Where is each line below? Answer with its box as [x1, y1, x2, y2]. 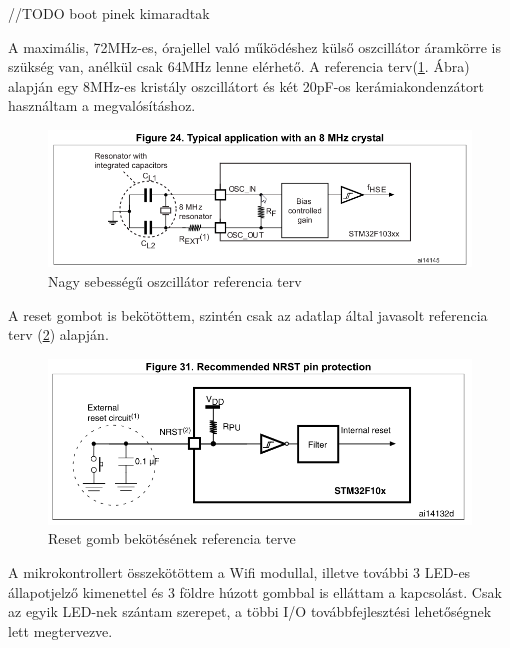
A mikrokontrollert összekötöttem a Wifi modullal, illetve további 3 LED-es [8, 562, 471, 583]
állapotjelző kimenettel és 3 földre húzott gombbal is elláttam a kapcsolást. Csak [8, 581, 502, 602]
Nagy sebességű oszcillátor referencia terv [48, 270, 302, 291]
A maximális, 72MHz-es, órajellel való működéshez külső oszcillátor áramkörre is [8, 36, 501, 57]
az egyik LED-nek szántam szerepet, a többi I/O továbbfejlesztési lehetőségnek [8, 601, 492, 622]
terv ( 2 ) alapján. [8, 324, 109, 345]
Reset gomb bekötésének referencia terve [48, 528, 296, 549]
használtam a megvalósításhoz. [8, 95, 196, 116]
